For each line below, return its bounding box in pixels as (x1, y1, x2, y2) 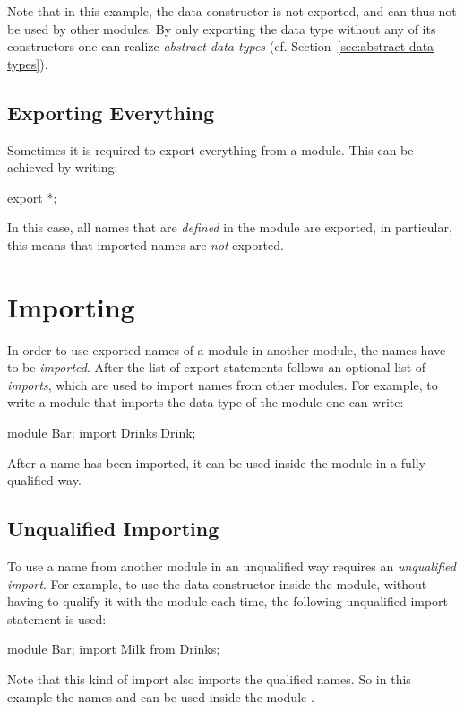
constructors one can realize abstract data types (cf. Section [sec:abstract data (7, 37, 434, 56)
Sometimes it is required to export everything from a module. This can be (7, 140, 414, 159)
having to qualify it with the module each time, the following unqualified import (7, 592, 449, 611)
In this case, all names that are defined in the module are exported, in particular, (7, 218, 452, 237)
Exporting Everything (7, 98, 215, 126)
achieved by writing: (7, 158, 118, 177)
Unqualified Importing (7, 515, 219, 543)
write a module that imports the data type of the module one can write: (7, 393, 404, 412)
